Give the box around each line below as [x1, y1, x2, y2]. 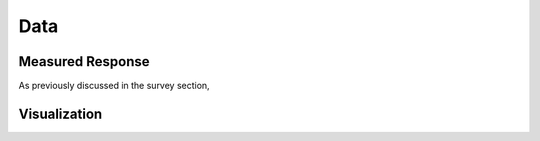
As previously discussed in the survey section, [18, 80, 210, 92]
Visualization [18, 105, 103, 122]
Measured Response [18, 53, 150, 70]
